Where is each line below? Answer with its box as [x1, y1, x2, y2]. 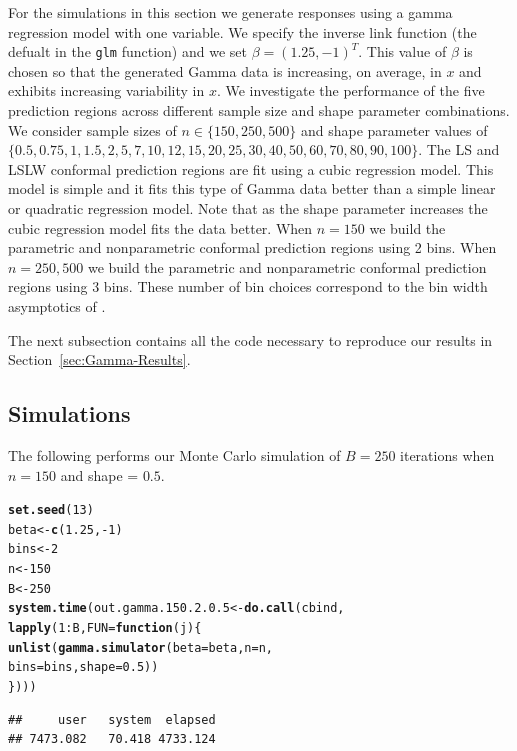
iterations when [400, 444, 495, 465]
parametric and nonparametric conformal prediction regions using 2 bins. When [8, 237, 497, 258]
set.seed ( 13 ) [8, 503, 94, 518]
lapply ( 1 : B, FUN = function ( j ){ [8, 621, 202, 636]
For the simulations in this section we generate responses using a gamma [8, 2, 453, 22]
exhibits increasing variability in [8, 80, 205, 101]
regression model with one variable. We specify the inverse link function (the [8, 21, 477, 42]
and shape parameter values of [301, 119, 488, 140]
